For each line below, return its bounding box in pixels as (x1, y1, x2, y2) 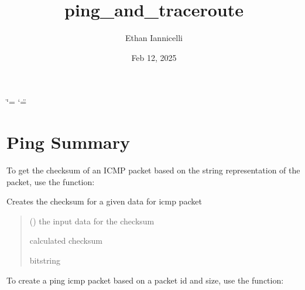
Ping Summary (6, 130, 131, 154)
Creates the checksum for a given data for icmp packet (6, 195, 202, 207)
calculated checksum (29, 234, 102, 247)
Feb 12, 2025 (131, 51, 177, 63)
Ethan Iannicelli (125, 32, 183, 44)
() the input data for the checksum (29, 214, 155, 227)
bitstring (29, 254, 61, 266)
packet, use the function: (6, 175, 95, 187)
